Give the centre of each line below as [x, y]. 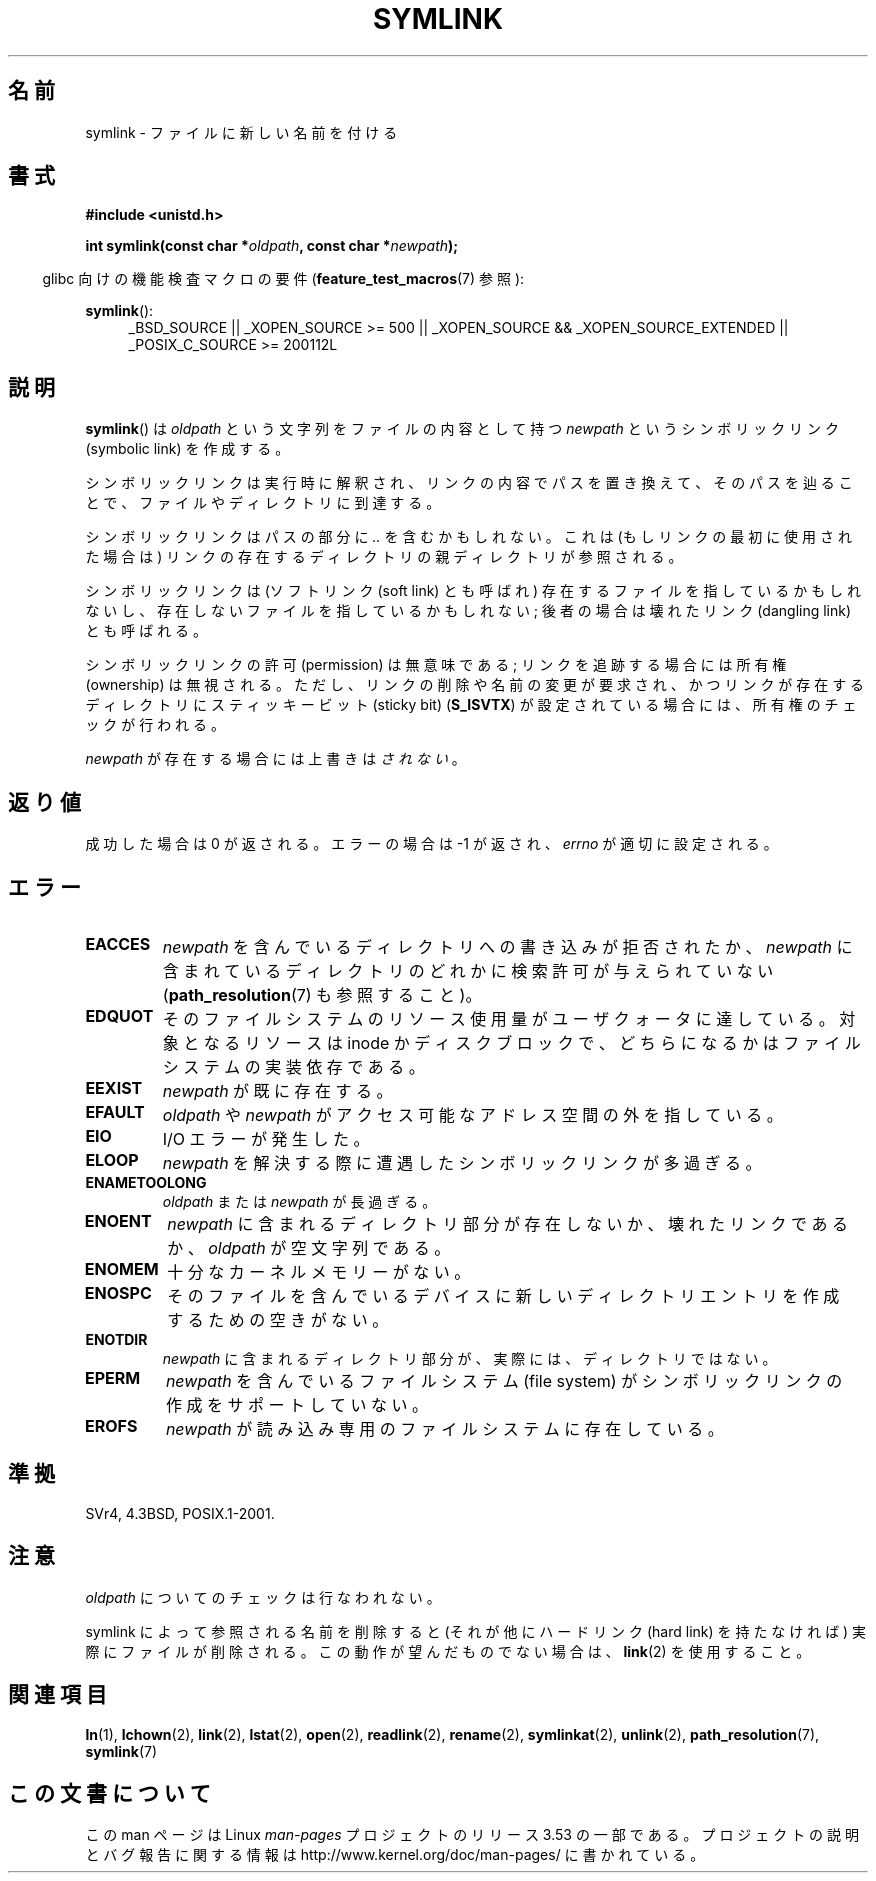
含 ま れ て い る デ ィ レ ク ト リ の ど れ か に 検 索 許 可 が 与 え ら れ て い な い [468, 970]
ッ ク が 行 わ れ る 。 [155, 725]
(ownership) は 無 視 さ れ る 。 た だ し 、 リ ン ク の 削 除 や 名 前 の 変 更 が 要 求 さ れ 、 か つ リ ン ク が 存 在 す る [475, 685]
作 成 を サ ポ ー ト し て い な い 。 [296, 1404]
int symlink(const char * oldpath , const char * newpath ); [272, 246]
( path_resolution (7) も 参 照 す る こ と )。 [322, 994]
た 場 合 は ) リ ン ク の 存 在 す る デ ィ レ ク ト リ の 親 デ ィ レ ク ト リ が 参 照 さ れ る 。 [384, 557]
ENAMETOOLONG [146, 1182]
